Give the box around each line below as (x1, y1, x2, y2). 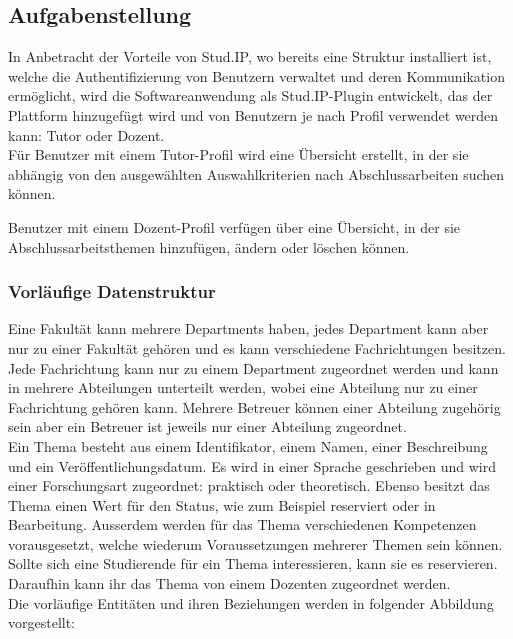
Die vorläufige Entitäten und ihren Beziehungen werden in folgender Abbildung (8, 592, 494, 613)
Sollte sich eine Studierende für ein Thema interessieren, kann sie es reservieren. (8, 553, 498, 574)
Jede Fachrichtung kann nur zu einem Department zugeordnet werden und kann (8, 357, 499, 378)
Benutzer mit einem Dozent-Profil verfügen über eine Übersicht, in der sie (8, 216, 461, 237)
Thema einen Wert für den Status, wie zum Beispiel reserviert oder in (8, 494, 436, 515)
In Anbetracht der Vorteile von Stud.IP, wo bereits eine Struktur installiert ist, (8, 46, 492, 67)
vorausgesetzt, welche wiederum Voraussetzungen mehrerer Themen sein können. (8, 533, 503, 554)
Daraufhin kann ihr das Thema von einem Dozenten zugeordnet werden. (8, 573, 451, 594)
